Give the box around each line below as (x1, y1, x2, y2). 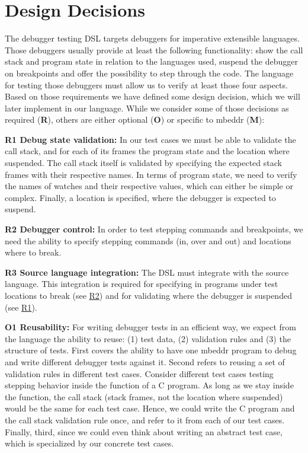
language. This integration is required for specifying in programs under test (5, 277, 278, 290)
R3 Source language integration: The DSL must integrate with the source (5, 266, 289, 278)
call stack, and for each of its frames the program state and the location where (5, 145, 290, 157)
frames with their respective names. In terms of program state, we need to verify (5, 168, 297, 180)
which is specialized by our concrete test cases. (5, 437, 174, 449)
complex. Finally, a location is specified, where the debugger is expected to (5, 191, 276, 203)
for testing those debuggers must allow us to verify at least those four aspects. (5, 78, 288, 91)
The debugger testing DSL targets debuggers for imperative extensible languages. (5, 32, 300, 44)
